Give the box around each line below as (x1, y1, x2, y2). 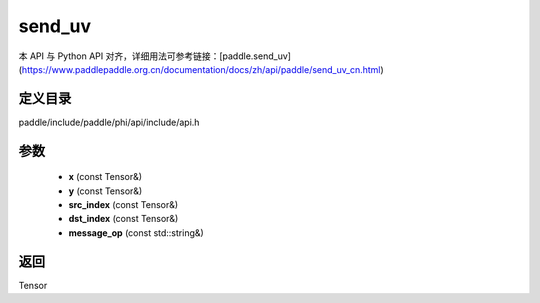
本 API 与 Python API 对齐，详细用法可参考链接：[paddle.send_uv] (18, 50, 292, 62)
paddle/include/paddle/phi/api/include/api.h (18, 116, 200, 128)
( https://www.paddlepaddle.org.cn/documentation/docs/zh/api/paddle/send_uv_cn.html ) (18, 63, 384, 75)
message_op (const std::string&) (68, 226, 204, 239)
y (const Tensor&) (68, 185, 143, 197)
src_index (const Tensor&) (68, 199, 179, 211)
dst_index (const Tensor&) (68, 213, 179, 225)
